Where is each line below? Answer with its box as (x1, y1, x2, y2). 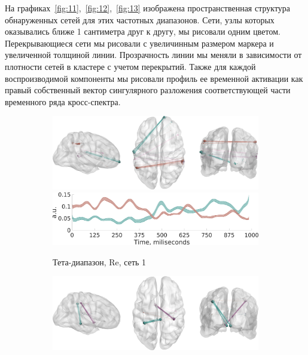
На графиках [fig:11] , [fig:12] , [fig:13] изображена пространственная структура (5, 2, 291, 14)
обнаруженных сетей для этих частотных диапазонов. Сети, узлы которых (5, 13, 275, 26)
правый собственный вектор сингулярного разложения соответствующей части (5, 84, 291, 96)
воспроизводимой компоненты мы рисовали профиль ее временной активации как (5, 72, 303, 84)
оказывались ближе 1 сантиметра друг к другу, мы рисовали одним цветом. (5, 25, 280, 38)
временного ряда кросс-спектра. (5, 95, 121, 108)
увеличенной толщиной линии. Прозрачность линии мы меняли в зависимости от (5, 48, 302, 61)
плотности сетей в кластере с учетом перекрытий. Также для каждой (5, 60, 256, 72)
